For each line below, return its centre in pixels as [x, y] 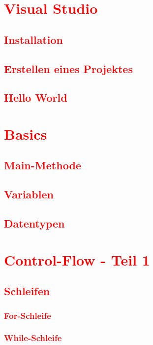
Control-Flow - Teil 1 [77, 259]
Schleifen [27, 291]
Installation [33, 39]
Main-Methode [43, 165]
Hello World [36, 97]
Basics [26, 134]
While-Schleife [33, 338]
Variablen [29, 194]
